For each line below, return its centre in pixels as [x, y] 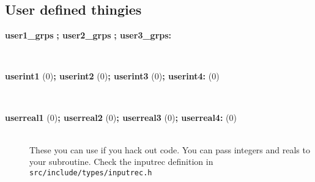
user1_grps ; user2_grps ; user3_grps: [88, 35]
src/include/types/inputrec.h [91, 173]
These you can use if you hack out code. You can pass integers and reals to [170, 149]
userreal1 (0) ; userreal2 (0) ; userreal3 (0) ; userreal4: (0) [121, 117]
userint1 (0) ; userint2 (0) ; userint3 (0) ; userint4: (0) [112, 76]
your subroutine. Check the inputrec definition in [121, 162]
